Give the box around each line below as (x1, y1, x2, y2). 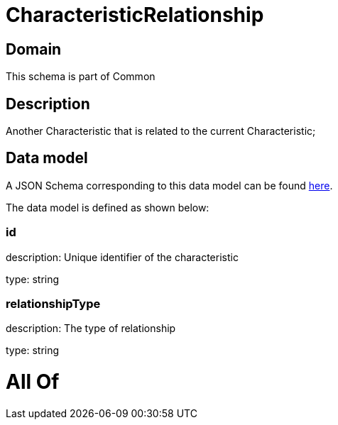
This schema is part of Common (6, 70, 156, 83)
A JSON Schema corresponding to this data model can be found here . (6, 179, 333, 192)
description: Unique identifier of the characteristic (6, 250, 239, 263)
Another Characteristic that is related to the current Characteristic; (6, 125, 316, 138)
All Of (6, 370, 60, 394)
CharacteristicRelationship (6, 3, 264, 27)
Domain (6, 40, 62, 58)
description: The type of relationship (6, 322, 176, 335)
